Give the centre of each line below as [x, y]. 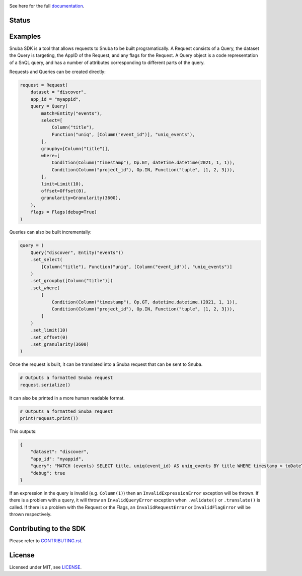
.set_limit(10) [49, 330]
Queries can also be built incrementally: [50, 232]
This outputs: [23, 431]
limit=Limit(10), [62, 184]
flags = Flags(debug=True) [64, 212]
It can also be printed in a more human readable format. [67, 398]
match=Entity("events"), [72, 113]
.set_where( [45, 288]
